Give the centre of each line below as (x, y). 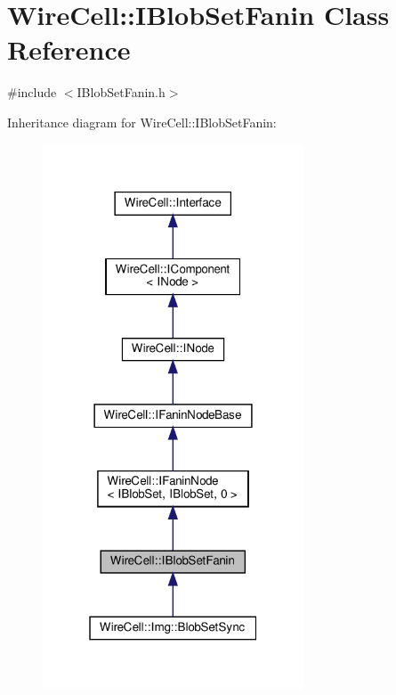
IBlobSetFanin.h (121, 92)
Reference (69, 49)
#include (32, 92)
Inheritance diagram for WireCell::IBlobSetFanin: (142, 122)
